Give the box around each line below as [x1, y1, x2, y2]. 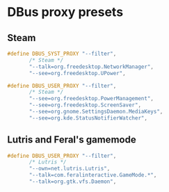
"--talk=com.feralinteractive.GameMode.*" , [29, 172, 157, 179]
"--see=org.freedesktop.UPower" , [29, 70, 127, 77]
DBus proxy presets [7, 4, 124, 20]
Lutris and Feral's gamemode [7, 134, 137, 146]
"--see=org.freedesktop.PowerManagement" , [29, 95, 154, 102]
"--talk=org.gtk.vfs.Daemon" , [29, 178, 117, 185]
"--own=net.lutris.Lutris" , [29, 165, 111, 173]
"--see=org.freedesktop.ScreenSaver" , [29, 102, 141, 109]
